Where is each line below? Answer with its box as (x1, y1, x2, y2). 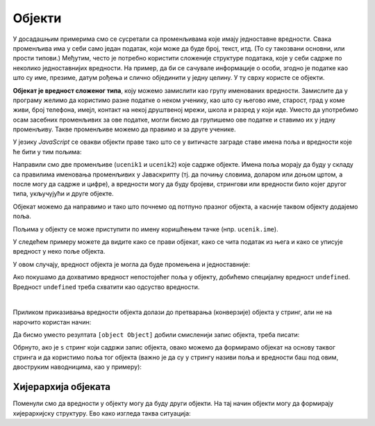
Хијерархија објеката (12, 381, 111, 393)
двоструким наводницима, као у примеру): (12, 363, 142, 371)
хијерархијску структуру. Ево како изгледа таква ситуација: (12, 409, 191, 417)
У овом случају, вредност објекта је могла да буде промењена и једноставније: (12, 260, 251, 268)
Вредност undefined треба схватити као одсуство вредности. (12, 282, 200, 291)
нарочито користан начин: (12, 318, 92, 326)
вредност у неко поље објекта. (12, 247, 106, 256)
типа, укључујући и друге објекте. (12, 190, 114, 198)
